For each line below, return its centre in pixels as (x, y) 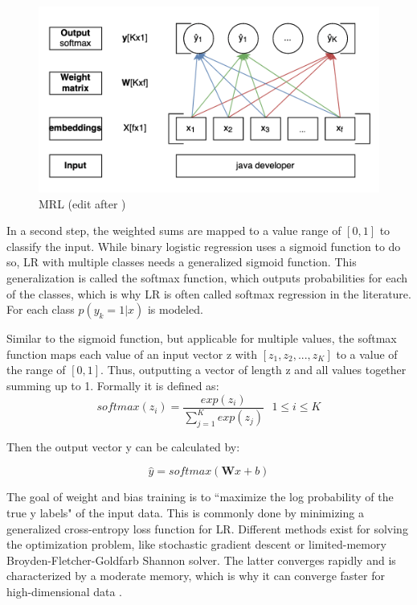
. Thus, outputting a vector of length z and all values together (253, 370)
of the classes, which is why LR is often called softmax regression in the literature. (209, 293)
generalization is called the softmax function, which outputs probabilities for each (207, 278)
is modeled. (175, 309)
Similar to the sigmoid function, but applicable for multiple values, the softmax (202, 338)
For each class (41, 309)
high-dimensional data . (65, 591)
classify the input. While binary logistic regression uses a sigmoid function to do (204, 246)
